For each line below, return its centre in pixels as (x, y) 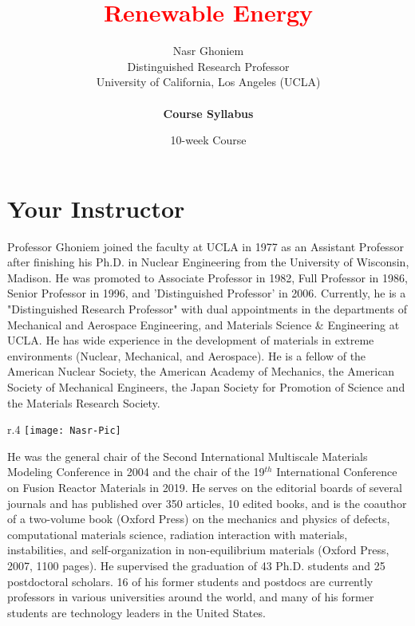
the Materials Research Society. (84, 402)
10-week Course (208, 140)
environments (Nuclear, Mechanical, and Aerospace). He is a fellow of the (187, 355)
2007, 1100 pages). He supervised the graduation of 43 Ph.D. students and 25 (196, 565)
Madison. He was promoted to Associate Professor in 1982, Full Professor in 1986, (207, 277)
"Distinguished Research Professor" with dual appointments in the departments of (207, 309)
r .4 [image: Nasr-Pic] (64, 429)
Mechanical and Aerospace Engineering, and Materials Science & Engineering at (204, 324)
